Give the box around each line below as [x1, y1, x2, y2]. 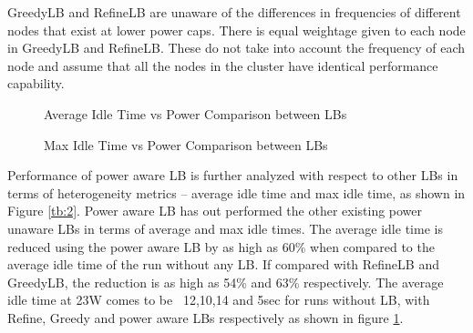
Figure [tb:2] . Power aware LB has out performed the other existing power [7, 201, 423, 220]
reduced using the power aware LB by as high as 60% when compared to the [7, 237, 435, 256]
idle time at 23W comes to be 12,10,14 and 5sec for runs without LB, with [7, 290, 430, 309]
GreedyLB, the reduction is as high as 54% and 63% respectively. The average [7, 272, 444, 291]
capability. [7, 74, 65, 93]
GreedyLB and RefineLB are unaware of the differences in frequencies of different [7, 3, 461, 21]
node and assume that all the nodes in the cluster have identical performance [7, 55, 438, 75]
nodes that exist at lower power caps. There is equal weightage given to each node [7, 20, 466, 39]
